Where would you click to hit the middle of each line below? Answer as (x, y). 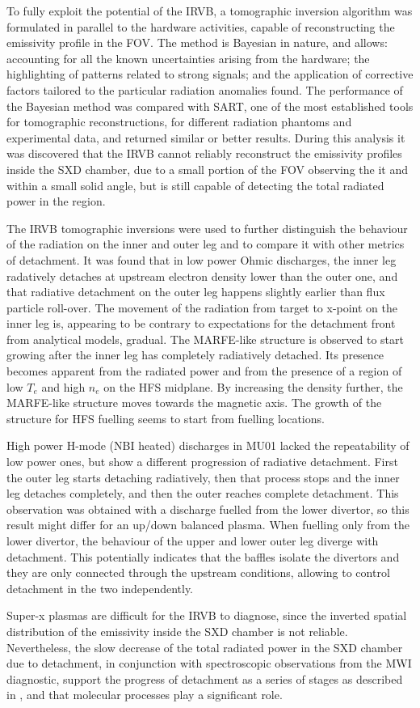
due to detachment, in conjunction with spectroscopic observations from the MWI (209, 663)
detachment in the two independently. (100, 588)
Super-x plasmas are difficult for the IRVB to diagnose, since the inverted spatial (207, 615)
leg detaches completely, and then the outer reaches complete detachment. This (203, 493)
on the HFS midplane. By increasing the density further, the (253, 386)
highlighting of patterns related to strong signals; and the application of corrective (210, 74)
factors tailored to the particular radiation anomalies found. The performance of (205, 89)
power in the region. (56, 201)
